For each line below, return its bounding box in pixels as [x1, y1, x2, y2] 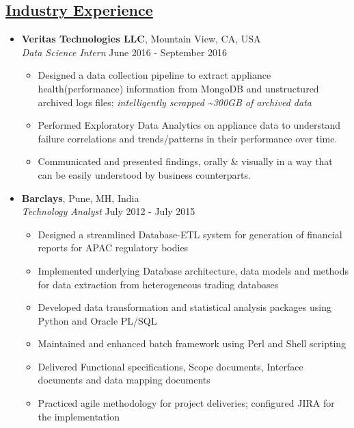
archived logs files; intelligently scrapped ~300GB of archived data [38, 95, 312, 109]
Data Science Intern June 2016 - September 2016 [21, 45, 228, 59]
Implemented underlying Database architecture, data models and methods [38, 263, 349, 277]
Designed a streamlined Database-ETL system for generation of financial [38, 227, 342, 241]
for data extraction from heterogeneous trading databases [38, 277, 279, 291]
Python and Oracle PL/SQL [38, 313, 157, 327]
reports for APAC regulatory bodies [38, 240, 189, 255]
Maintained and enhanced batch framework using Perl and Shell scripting [38, 336, 346, 351]
